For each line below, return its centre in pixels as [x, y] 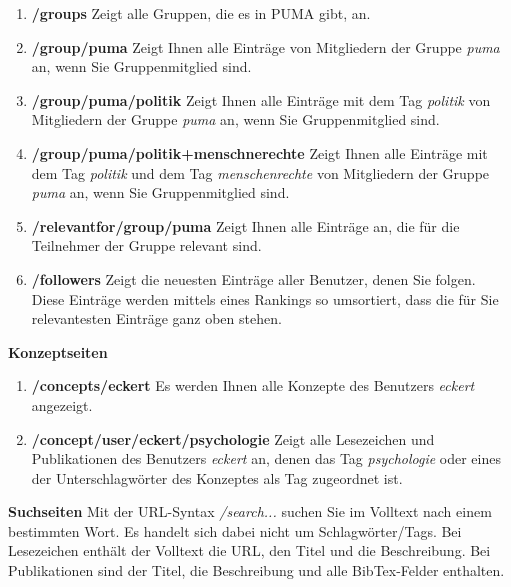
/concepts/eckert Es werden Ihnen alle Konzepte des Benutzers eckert [253, 385]
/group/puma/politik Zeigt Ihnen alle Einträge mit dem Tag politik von [261, 99]
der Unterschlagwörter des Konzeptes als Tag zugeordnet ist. [217, 477]
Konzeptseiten [58, 351]
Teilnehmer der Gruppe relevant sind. [146, 245]
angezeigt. [62, 404]
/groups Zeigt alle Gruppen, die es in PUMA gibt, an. [201, 13]
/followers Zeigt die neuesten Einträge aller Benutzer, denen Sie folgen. [253, 278]
